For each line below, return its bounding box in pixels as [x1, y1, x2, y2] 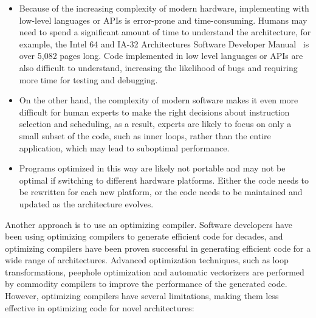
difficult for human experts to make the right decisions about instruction [19, 105, 290, 118]
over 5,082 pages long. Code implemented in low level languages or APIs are [19, 49, 303, 62]
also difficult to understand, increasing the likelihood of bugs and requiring [19, 61, 298, 74]
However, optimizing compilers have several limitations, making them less [5, 289, 279, 302]
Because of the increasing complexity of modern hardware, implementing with [19, 2, 309, 14]
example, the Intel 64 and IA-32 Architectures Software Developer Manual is [19, 37, 309, 50]
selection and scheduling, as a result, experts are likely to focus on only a [19, 117, 292, 130]
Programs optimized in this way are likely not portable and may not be [19, 162, 286, 175]
